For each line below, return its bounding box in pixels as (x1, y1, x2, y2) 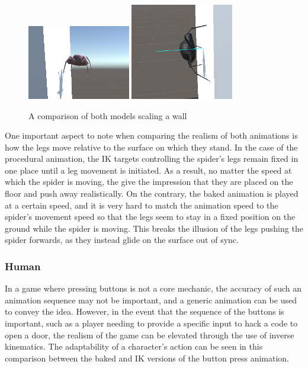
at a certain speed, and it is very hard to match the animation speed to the (5, 199, 278, 211)
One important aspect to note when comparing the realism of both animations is (5, 129, 298, 142)
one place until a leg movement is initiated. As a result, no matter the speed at (5, 164, 292, 176)
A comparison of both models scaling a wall (28, 109, 187, 121)
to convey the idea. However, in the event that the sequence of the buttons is (5, 305, 284, 318)
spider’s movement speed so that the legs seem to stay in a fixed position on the (5, 210, 296, 223)
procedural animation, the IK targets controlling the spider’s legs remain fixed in (5, 152, 299, 165)
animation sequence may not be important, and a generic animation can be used (5, 293, 297, 306)
